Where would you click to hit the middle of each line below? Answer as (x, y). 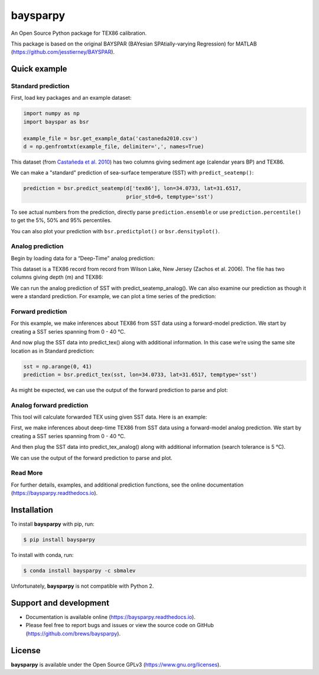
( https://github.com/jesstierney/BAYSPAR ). (63, 52)
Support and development (60, 603)
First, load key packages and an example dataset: (71, 98)
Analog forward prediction (50, 405)
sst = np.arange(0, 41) (58, 366)
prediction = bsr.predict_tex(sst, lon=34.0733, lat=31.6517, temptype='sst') (140, 374)
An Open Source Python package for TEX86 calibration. (79, 33)
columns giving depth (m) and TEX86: (57, 277)
